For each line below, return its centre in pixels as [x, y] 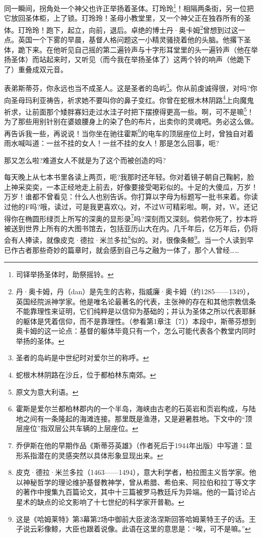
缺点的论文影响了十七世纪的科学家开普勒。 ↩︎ [111, 502]
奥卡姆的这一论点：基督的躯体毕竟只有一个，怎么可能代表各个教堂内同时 [136, 331]
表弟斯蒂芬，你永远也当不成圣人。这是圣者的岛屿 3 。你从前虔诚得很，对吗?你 [131, 87]
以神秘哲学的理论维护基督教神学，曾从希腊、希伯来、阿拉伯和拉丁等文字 [136, 482]
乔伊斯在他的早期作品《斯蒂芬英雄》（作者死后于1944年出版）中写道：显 [134, 445]
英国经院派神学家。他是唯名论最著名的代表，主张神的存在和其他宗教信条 [136, 301]
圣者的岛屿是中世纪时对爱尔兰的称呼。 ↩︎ [82, 358]
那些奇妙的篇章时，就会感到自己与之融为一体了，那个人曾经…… [136, 250]
